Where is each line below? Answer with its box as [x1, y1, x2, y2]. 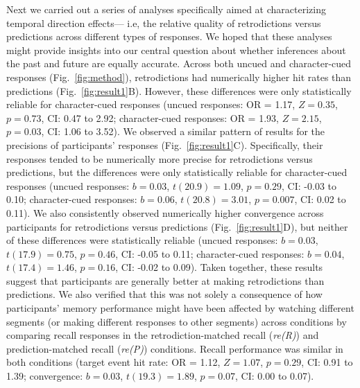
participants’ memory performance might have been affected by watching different [6, 301, 354, 315]
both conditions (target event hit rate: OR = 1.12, [6, 355, 221, 369]
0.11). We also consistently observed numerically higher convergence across [6, 205, 324, 220]
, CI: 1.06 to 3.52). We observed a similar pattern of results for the [41, 124, 325, 139]
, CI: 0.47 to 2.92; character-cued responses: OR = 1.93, [41, 110, 279, 125]
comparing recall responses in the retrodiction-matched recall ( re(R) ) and [6, 328, 319, 342]
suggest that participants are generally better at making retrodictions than [6, 273, 325, 288]
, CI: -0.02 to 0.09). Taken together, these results [115, 260, 323, 274]
